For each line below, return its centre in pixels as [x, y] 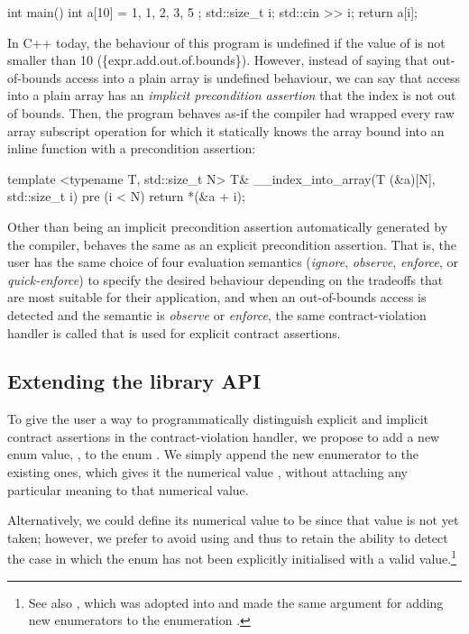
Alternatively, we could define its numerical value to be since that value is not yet [233, 520]
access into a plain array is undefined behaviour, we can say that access [262, 77]
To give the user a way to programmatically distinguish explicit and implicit [218, 419]
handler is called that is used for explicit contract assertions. [174, 332]
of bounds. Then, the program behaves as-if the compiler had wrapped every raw [231, 112]
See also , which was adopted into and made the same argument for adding [236, 602]
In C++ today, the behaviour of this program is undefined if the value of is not [226, 42]
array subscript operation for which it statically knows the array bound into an [226, 130]
